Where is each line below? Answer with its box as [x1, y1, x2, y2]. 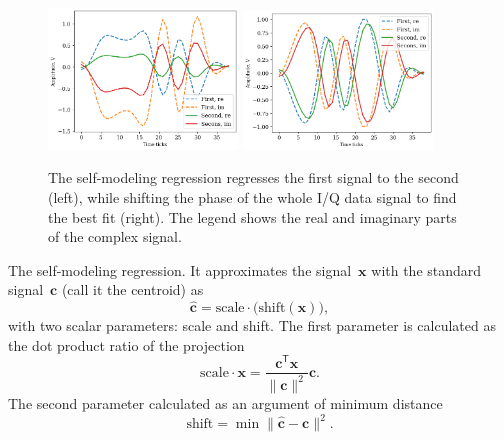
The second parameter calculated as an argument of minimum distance [8, 392, 443, 413]
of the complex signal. [48, 226, 182, 247]
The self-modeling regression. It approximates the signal [8, 259, 352, 280]
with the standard [371, 259, 482, 280]
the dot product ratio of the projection [8, 334, 245, 355]
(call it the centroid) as [61, 279, 204, 300]
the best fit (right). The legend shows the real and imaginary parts [48, 206, 457, 227]
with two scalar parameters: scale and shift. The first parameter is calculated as [8, 315, 496, 336]
